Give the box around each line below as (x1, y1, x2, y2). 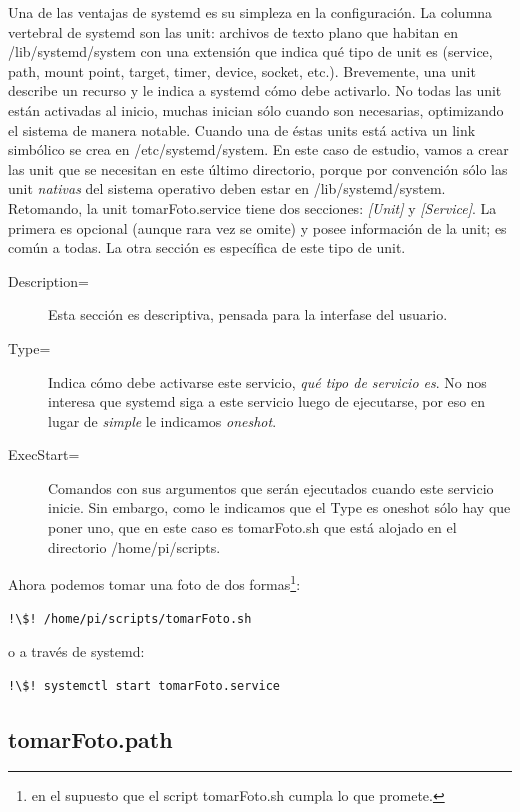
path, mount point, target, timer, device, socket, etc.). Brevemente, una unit (8, 60, 476, 81)
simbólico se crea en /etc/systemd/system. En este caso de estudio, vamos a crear (8, 139, 509, 160)
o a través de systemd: (8, 641, 145, 662)
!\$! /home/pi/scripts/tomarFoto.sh (8, 611, 252, 626)
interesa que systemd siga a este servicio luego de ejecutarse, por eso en (48, 391, 486, 412)
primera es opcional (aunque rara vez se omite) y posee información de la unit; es (8, 217, 507, 238)
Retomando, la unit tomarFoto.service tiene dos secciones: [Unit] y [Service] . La (8, 197, 497, 218)
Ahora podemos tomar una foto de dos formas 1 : (8, 571, 301, 594)
